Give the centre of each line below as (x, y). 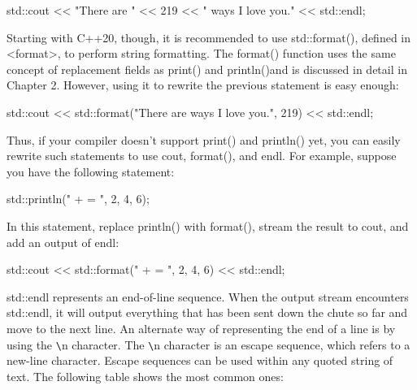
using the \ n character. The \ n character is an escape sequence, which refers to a (208, 344)
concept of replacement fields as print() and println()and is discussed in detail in (207, 69)
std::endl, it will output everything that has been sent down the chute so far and (207, 312)
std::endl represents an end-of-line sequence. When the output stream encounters (208, 296)
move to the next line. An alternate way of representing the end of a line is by (201, 328)
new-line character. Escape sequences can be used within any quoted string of (200, 360)
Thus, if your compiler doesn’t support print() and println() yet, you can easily (204, 139)
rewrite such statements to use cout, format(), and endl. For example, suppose (202, 156)
